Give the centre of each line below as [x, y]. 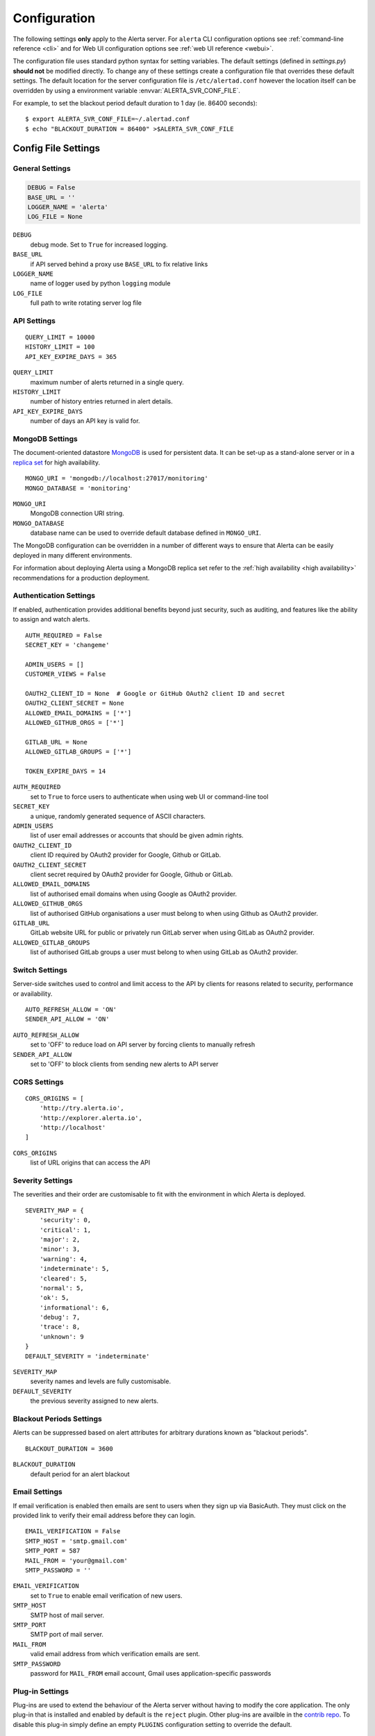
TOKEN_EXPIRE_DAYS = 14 [66, 771]
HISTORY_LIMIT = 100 [60, 347]
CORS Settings [38, 1082]
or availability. [33, 994]
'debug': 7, [60, 1317]
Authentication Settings [54, 596]
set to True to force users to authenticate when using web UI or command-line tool [149, 796]
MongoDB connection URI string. [77, 513]
